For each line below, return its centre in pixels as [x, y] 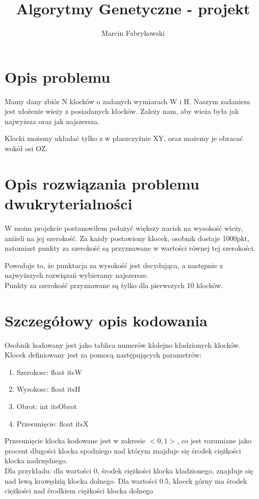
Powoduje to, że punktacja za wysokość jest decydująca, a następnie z [114, 265]
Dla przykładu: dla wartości [48, 470]
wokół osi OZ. [26, 148]
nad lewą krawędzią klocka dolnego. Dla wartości [81, 480]
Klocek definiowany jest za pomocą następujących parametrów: [103, 355]
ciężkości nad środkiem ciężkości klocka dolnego [79, 491]
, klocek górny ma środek [208, 480]
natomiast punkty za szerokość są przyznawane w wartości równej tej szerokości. [130, 248]
